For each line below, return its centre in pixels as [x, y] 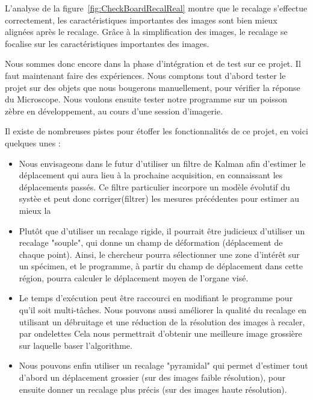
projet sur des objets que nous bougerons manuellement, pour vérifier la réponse [153, 87]
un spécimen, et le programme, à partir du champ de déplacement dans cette [161, 266]
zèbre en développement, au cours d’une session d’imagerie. [114, 111]
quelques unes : [33, 142]
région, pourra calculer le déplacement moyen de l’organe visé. [134, 277]
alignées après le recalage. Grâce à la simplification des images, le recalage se [146, 32]
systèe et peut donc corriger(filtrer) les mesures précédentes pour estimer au [159, 198]
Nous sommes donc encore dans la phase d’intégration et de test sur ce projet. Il [153, 64]
